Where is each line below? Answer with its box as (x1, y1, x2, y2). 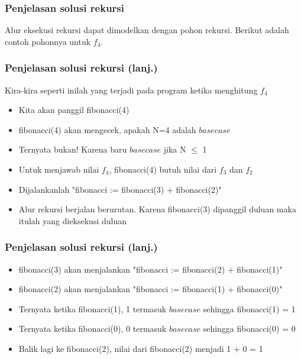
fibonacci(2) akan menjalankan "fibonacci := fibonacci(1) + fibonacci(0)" (18, 283, 283, 295)
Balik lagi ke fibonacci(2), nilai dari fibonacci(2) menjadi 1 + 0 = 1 (18, 342, 263, 354)
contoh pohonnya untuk (5, 35, 91, 47)
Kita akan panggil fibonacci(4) (18, 104, 130, 116)
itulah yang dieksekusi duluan (18, 214, 127, 227)
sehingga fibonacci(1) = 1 (203, 302, 296, 315)
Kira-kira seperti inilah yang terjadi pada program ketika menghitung (5, 83, 258, 96)
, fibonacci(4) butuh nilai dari (109, 163, 217, 175)
